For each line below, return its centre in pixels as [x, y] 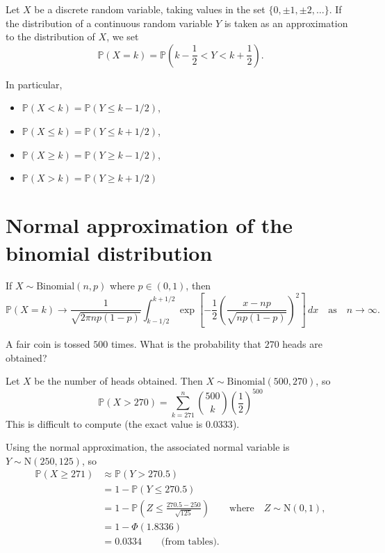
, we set [123, 37]
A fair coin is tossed [48, 344]
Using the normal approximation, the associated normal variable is [148, 447]
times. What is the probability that [186, 344]
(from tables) [189, 542]
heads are [302, 344]
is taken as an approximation [286, 23]
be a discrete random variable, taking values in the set [150, 9]
